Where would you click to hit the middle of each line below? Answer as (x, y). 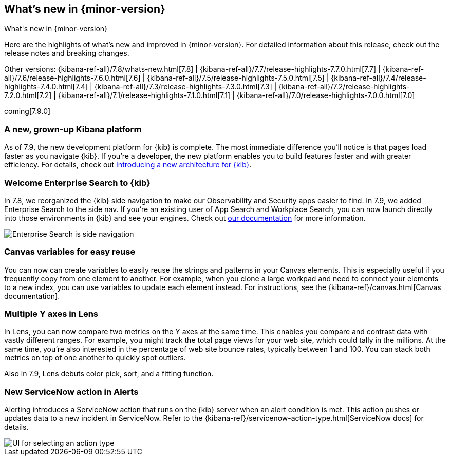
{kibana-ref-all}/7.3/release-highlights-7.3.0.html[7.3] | (185, 87)
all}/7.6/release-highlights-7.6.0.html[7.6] (72, 78)
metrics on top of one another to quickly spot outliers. (95, 358)
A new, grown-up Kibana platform (73, 129)
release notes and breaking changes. (67, 53)
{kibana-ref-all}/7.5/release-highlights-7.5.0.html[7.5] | (238, 78)
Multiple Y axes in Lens (51, 314)
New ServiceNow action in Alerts (71, 391)
